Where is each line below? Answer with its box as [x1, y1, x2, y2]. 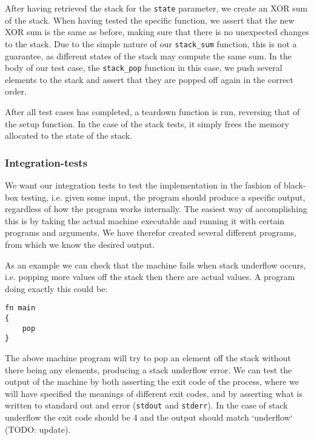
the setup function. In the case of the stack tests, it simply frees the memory [5, 117, 289, 130]
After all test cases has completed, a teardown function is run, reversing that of [5, 105, 300, 118]
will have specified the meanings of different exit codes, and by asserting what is [5, 387, 302, 399]
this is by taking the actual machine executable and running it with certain [5, 214, 285, 227]
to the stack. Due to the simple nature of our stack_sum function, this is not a [5, 37, 297, 50]
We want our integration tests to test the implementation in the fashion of [5, 178, 281, 191]
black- [284, 178, 306, 191]
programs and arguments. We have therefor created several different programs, [5, 226, 296, 239]
